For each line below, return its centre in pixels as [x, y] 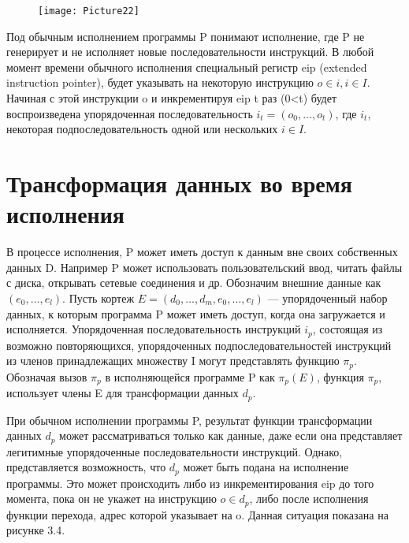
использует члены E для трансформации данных [123, 393]
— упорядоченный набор [327, 298]
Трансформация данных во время [179, 183]
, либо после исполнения [309, 498]
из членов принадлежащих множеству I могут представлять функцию [173, 361]
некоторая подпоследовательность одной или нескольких [142, 129]
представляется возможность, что [86, 467]
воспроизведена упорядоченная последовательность [130, 113]
